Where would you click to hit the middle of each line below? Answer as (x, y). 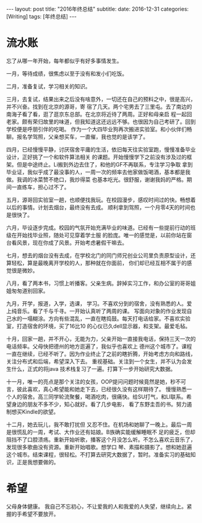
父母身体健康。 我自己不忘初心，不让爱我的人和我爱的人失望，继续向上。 (96, 506)
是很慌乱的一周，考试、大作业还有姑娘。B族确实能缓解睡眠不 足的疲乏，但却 (101, 432)
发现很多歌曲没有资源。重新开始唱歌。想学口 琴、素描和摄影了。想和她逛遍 (99, 447)
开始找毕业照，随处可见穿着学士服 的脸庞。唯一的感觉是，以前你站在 (102, 235)
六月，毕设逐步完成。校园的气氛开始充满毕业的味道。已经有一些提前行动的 (98, 227)
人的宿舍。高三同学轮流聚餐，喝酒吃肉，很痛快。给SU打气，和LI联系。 (99, 396)
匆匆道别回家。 (30, 290)
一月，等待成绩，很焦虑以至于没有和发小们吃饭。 (67, 73)
